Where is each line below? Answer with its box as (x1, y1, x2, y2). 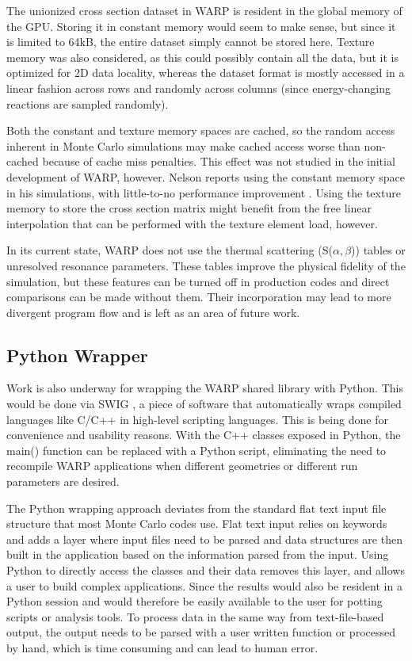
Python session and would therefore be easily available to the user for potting (6, 593, 383, 609)
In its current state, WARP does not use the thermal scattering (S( (6, 242, 333, 258)
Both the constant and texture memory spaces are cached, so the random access (6, 122, 395, 139)
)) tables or (351, 242, 406, 258)
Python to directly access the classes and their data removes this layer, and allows (6, 562, 405, 579)
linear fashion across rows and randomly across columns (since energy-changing (6, 79, 391, 96)
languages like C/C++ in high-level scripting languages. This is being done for (6, 411, 388, 427)
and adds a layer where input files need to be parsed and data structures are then (6, 530, 402, 547)
